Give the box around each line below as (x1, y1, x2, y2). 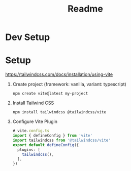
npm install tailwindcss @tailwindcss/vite (12, 110, 107, 115)
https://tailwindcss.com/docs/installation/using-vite (5, 71, 113, 77)
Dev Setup (5, 31, 50, 43)
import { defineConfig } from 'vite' (12, 133, 93, 138)
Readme (68, 3, 103, 15)
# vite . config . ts (12, 129, 50, 134)
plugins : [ (17, 147, 41, 152)
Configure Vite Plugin (12, 118, 57, 124)
